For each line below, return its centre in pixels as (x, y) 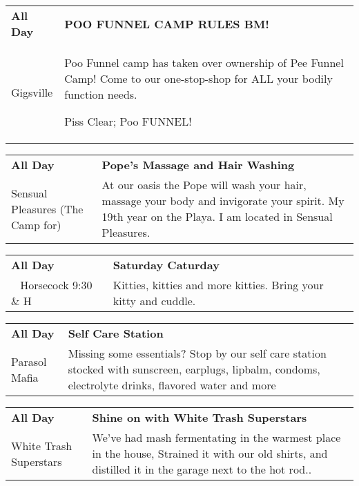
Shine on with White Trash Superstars (200, 417)
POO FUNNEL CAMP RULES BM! (167, 23)
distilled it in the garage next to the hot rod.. (202, 469)
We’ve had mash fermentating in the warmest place (216, 437)
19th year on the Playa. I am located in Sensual (217, 216)
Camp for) (36, 224)
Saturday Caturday (166, 265)
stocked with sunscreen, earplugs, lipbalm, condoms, (194, 369)
